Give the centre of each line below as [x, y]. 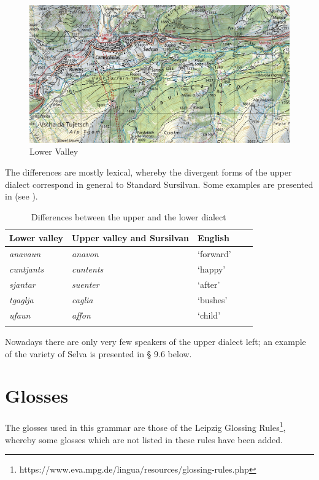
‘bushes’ [213, 299]
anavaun [25, 254]
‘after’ [209, 284]
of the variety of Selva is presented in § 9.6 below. [98, 353]
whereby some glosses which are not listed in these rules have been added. [144, 439]
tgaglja [21, 299]
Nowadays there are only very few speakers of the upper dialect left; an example [156, 341]
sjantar [22, 284]
